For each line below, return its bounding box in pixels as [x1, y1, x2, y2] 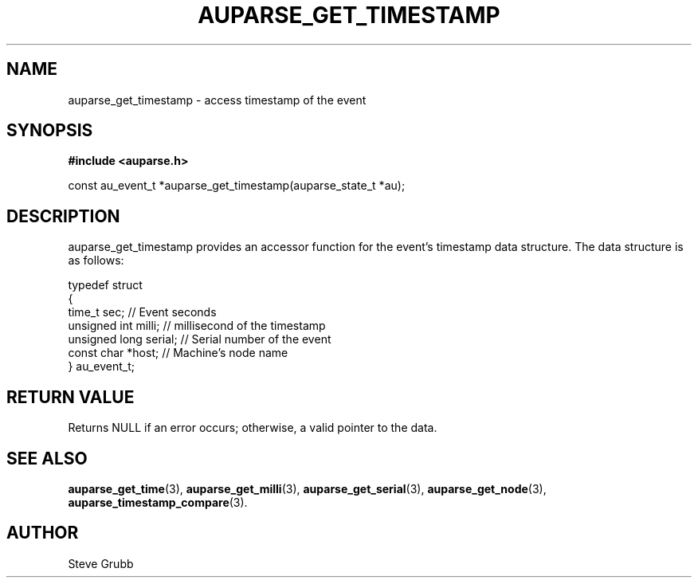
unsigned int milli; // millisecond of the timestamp [68, 319, 326, 333]
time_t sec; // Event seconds [68, 305, 217, 319]
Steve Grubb [68, 556, 134, 570]
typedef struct [68, 278, 143, 292]
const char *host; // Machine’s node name [68, 346, 288, 360]
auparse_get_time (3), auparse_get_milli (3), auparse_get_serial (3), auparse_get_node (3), [68, 481, 547, 496]
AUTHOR [6, 523, 79, 543]
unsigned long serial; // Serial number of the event [68, 332, 331, 347]
